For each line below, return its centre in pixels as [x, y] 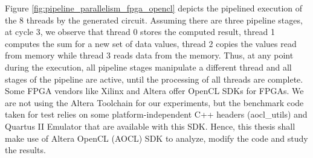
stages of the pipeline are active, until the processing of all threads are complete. [154, 79]
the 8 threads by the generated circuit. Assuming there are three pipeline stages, [154, 20]
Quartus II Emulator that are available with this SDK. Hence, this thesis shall [150, 126]
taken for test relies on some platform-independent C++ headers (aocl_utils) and [156, 114]
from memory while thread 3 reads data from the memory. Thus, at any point [149, 55]
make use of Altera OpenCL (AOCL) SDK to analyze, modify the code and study [156, 138]
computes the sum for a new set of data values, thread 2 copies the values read [151, 43]
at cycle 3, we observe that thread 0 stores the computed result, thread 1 [140, 32]
